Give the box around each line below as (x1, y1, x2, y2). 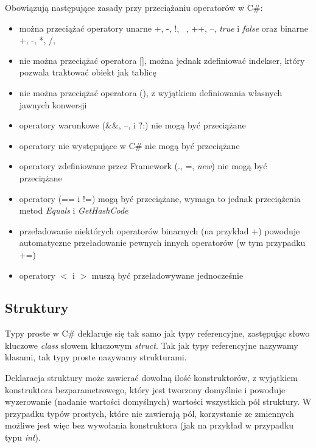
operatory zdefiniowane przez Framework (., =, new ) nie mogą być (19, 159, 267, 172)
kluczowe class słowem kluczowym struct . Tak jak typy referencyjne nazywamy (5, 338, 298, 351)
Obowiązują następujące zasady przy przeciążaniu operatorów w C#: (5, 1, 263, 13)
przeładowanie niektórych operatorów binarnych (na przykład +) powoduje (19, 224, 300, 237)
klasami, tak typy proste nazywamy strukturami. (5, 351, 187, 363)
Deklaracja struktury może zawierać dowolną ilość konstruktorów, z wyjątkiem (5, 371, 298, 384)
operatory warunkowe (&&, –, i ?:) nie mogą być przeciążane (19, 119, 246, 131)
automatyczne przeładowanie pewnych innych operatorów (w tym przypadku (19, 236, 306, 249)
